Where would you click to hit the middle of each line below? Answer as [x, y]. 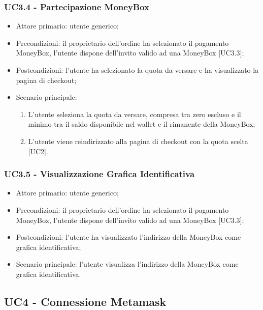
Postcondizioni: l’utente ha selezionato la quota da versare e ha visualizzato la [137, 70]
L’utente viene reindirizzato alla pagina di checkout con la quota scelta [138, 141]
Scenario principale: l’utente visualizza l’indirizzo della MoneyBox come [127, 264]
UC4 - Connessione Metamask [85, 301]
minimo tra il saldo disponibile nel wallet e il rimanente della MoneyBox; [142, 124]
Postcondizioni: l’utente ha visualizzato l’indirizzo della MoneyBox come [128, 237]
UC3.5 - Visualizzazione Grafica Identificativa [100, 174]
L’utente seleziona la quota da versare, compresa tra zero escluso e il [135, 114]
